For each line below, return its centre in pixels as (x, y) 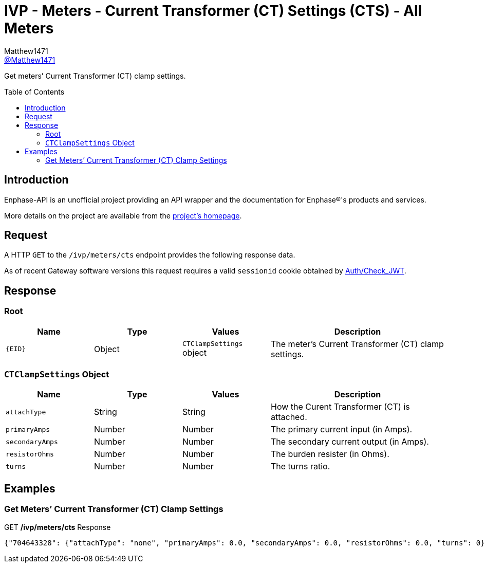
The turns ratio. (301, 467)
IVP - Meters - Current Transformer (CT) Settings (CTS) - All (213, 11)
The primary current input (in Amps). (342, 429)
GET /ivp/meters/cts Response (58, 527)
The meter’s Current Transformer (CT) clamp (357, 344)
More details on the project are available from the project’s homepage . (123, 215)
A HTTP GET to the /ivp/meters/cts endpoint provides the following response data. (150, 255)
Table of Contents (34, 92)
